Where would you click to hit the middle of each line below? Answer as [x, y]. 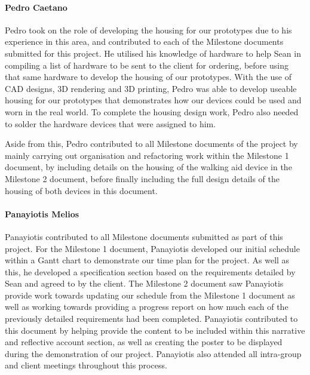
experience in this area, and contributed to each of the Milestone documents [144, 42]
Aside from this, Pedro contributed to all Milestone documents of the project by [151, 144]
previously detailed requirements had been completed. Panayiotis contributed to [151, 319]
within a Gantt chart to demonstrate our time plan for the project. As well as [147, 260]
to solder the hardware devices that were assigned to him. [111, 123]
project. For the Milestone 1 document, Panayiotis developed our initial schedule [152, 248]
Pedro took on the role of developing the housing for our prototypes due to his [148, 30]
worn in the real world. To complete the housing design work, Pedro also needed [152, 111]
